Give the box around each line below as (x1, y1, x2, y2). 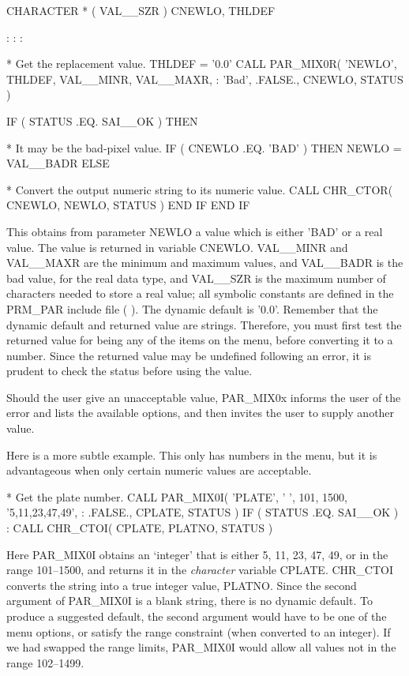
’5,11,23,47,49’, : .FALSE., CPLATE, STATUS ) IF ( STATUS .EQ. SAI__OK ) (6, 504, 399, 520)
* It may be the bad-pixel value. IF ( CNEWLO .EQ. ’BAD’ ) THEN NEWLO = (6, 139, 402, 156)
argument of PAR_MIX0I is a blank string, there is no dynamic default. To (6, 592, 373, 609)
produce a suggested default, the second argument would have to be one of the (6, 608, 387, 624)
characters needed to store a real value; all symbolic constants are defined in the (6, 285, 394, 302)
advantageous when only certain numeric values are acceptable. (6, 462, 312, 479)
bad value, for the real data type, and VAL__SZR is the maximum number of (6, 269, 386, 286)
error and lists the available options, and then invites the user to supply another (6, 404, 395, 421)
